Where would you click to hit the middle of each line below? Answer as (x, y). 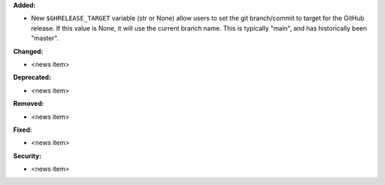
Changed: (28, 51)
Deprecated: (32, 78)
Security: (27, 156)
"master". (45, 38)
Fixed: (22, 129)
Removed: (29, 104)
